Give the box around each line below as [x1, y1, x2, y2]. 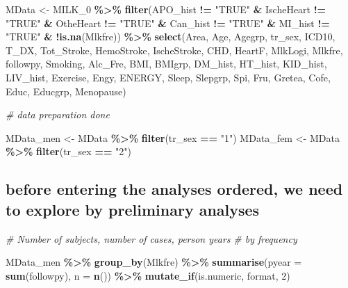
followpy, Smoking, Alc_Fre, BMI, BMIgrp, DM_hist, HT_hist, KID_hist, [6, 56, 327, 71]
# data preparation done [6, 107, 110, 122]
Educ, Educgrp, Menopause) [6, 83, 126, 98]
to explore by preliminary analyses [6, 198, 260, 220]
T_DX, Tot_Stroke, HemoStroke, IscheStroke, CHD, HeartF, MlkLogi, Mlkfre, [6, 42, 343, 57]
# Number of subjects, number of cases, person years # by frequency [6, 231, 297, 246]
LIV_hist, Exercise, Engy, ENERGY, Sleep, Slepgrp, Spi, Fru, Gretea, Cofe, [6, 70, 331, 84]
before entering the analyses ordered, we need [6, 178, 343, 200]
